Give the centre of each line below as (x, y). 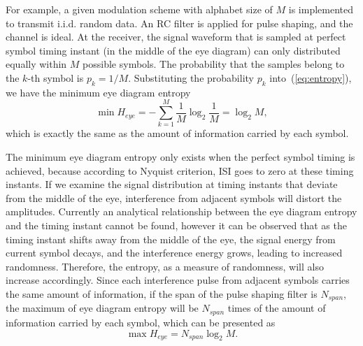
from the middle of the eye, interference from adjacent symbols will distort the (174, 197)
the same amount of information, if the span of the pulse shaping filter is (162, 294)
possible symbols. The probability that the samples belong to (214, 64)
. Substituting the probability (191, 77)
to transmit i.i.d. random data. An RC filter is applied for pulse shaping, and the (179, 23)
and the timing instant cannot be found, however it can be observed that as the (176, 225)
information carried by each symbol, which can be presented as (141, 322)
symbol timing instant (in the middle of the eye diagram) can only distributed (173, 50)
